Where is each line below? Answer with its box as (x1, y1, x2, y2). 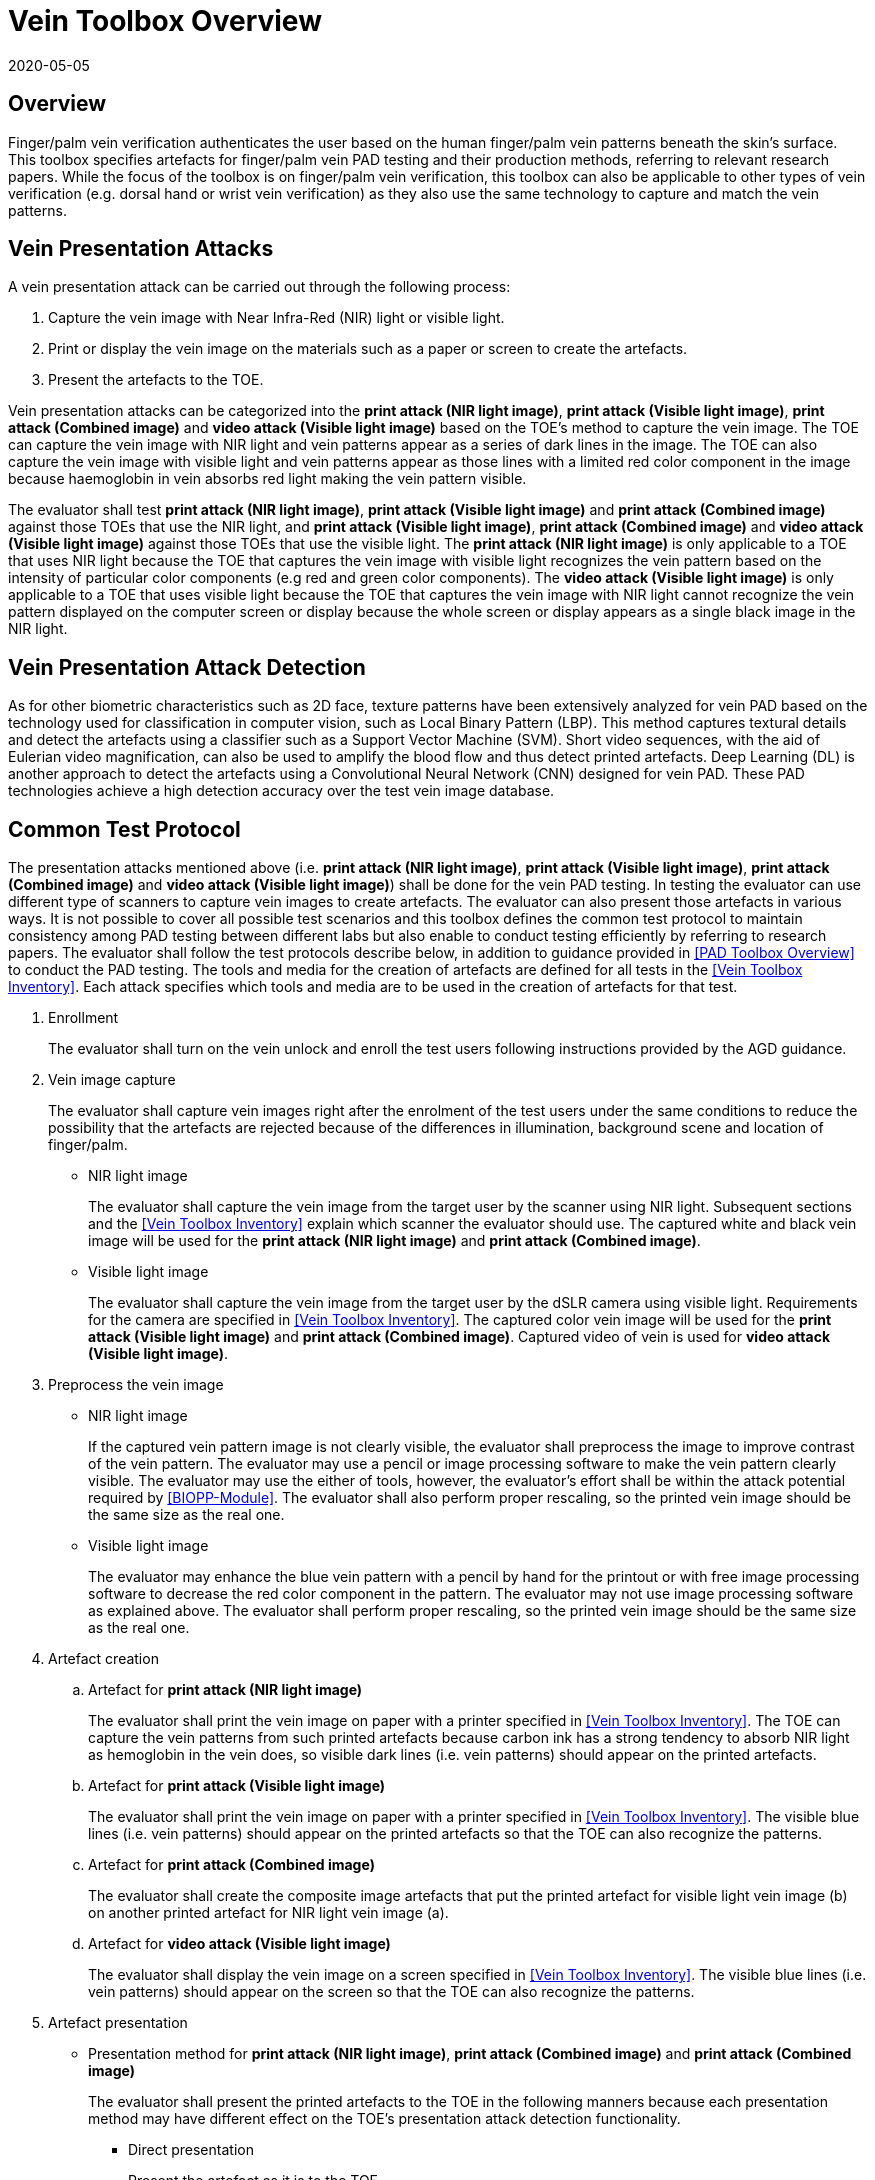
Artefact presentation (48, 2014, 188, 2032)
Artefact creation (48, 1650, 159, 1668)
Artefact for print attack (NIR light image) (88, 1681, 363, 1699)
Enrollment (48, 1009, 119, 1027)
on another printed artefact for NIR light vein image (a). (88, 1904, 449, 1922)
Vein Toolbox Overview (8, 4, 322, 38)
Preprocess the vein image (48, 1376, 224, 1394)
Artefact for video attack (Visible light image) (88, 1935, 391, 1953)
